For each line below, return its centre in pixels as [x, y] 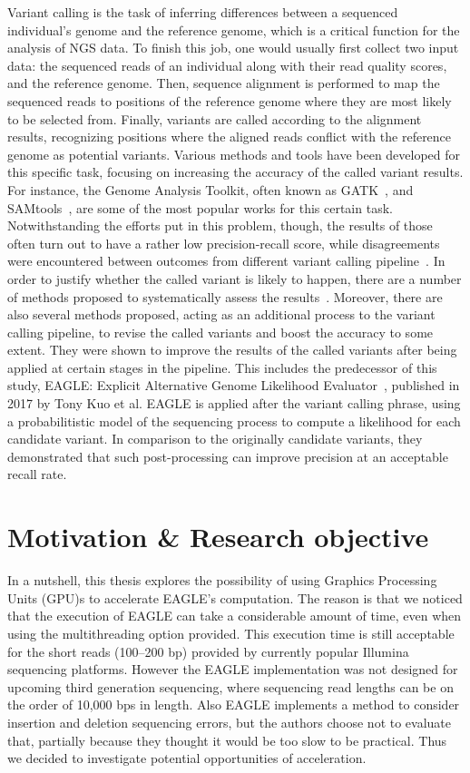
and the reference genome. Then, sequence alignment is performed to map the [224, 83]
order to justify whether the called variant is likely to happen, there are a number [235, 278]
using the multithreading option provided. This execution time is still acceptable [231, 633]
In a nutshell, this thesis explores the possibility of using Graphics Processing [222, 580]
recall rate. [37, 474]
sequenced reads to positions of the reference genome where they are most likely [230, 100]
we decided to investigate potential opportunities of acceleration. [187, 758]
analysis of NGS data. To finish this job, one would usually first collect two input [233, 48]
